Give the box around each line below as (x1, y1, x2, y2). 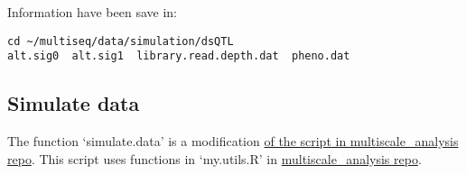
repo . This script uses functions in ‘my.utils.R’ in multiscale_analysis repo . (7, 149, 422, 168)
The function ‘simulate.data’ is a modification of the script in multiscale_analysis (7, 132, 459, 151)
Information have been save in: (7, 3, 177, 21)
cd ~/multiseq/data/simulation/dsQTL (7, 34, 234, 48)
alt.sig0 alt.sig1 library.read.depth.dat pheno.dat (7, 50, 350, 63)
